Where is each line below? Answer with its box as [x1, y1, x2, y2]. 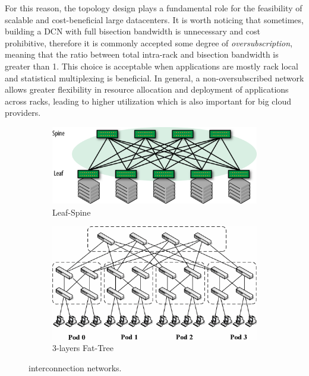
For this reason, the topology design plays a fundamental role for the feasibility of [5, 2, 302, 14]
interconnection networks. [29, 361, 122, 374]
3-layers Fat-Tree [52, 342, 113, 354]
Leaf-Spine [52, 206, 91, 218]
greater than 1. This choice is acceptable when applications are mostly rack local [5, 59, 298, 72]
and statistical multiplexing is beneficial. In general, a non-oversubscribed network [5, 71, 304, 84]
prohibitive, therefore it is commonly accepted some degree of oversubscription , [5, 36, 293, 49]
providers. [5, 106, 41, 119]
